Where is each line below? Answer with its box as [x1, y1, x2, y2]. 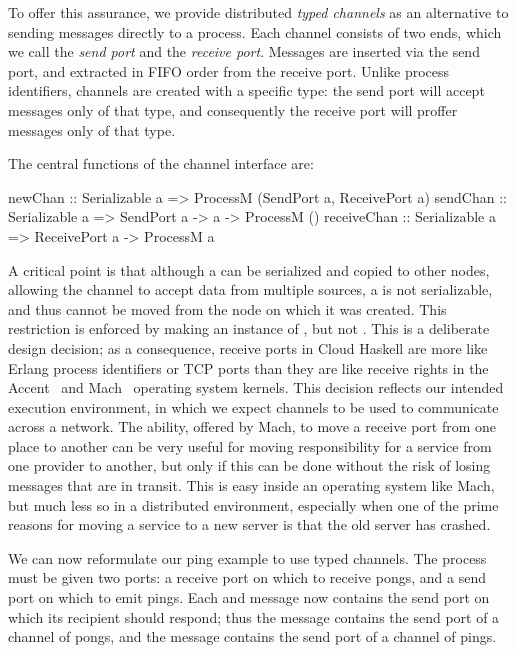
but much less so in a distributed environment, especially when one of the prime [8, 494, 499, 515]
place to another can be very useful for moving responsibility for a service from [8, 435, 492, 456]
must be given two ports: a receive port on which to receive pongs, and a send [8, 567, 486, 588]
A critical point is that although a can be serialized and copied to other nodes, [8, 259, 490, 280]
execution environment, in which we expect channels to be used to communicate [8, 396, 499, 417]
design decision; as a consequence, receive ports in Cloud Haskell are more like [8, 337, 488, 358]
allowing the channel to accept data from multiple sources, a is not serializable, [8, 279, 493, 300]
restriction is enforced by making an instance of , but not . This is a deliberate [8, 318, 490, 339]
